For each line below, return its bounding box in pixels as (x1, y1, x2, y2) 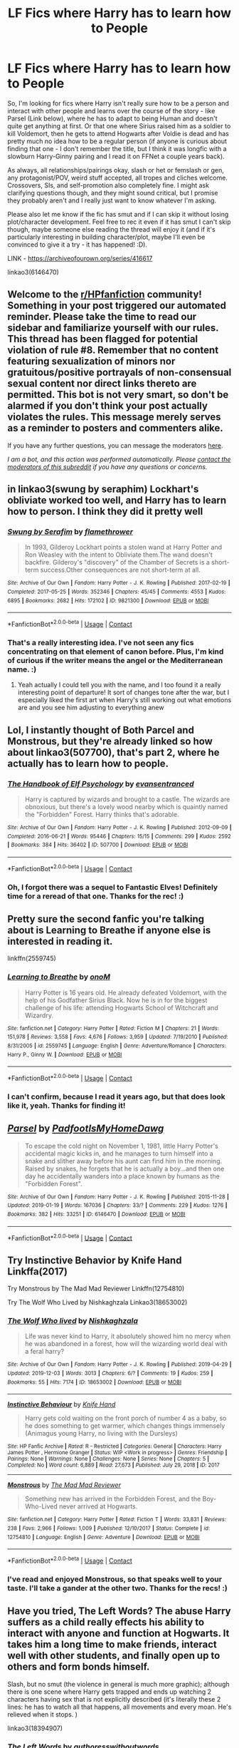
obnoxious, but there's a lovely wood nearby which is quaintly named (24, 803, 228, 811)
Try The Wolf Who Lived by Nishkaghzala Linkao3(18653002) (7, 1298, 188, 1307)
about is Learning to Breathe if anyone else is (7, 924, 211, 936)
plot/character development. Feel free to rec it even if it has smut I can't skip (7, 217, 231, 226)
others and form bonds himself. (7, 1661, 150, 1673)
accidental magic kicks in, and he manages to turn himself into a (24, 1149, 213, 1158)
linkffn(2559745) (7, 954, 57, 963)
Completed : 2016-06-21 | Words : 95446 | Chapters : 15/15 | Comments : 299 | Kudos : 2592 (7, 833, 231, 840)
